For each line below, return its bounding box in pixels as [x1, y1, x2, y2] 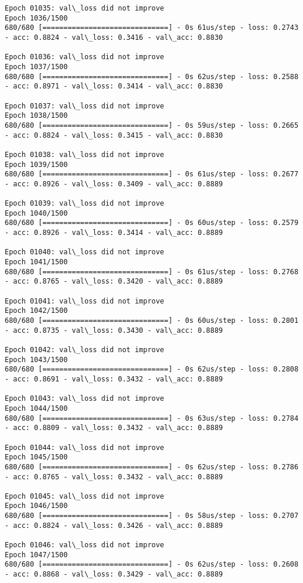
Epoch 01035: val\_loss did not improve [5, 4, 165, 12]
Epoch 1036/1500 [5, 13, 68, 22]
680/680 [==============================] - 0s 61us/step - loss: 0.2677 [5, 170, 299, 179]
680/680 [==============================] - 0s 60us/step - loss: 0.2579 [5, 219, 299, 227]
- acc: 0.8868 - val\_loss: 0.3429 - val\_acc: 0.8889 [5, 570, 223, 579]
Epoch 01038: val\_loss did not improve [5, 150, 165, 159]
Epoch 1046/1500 [5, 502, 68, 510]
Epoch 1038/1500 [5, 111, 68, 120]
